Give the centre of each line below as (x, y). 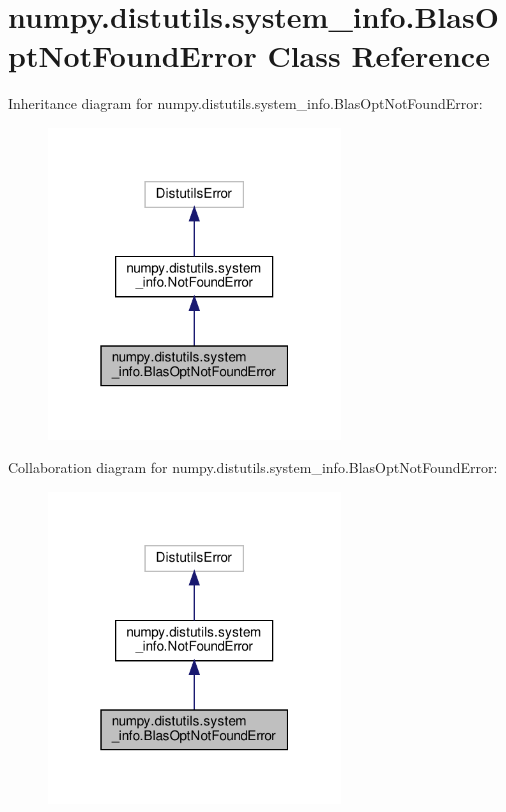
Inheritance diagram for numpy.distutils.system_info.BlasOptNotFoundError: (245, 103)
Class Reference (378, 55)
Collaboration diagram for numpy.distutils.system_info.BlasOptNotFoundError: (253, 467)
